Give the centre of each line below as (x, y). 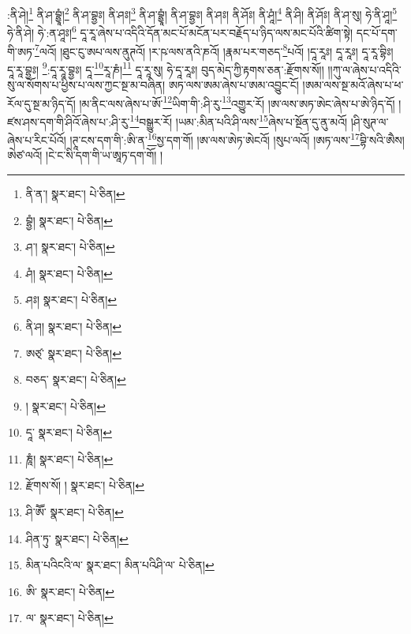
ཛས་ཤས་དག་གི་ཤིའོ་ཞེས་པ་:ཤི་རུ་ (69, 121)
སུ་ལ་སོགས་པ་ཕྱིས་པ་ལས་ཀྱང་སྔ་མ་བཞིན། (86, 84)
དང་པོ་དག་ (377, 32)
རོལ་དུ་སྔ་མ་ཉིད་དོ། (41, 103)
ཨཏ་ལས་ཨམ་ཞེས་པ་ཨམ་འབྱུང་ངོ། (234, 84)
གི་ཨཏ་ (21, 51)
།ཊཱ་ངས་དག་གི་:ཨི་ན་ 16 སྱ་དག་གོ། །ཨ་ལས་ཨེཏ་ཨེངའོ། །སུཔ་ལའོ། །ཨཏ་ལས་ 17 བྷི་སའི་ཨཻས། (237, 139)
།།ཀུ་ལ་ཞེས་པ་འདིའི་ (364, 69)
